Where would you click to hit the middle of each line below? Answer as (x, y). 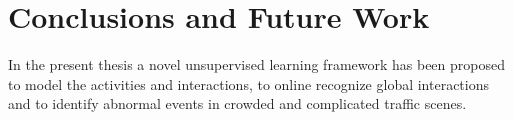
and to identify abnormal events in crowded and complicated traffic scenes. (237, 103)
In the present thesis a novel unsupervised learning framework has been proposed (256, 64)
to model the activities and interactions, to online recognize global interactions (249, 83)
